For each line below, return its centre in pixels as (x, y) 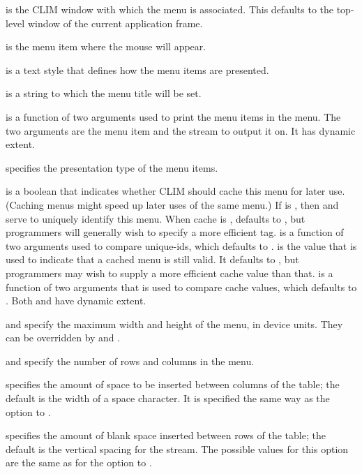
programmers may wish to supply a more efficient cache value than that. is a (169, 273)
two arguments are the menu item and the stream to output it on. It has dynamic (181, 130)
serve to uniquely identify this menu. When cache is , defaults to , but (156, 218)
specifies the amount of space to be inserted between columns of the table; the (173, 384)
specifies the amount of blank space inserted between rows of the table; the (166, 435)
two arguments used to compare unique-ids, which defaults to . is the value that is (181, 245)
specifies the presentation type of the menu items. (112, 167)
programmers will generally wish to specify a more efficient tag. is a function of (175, 232)
